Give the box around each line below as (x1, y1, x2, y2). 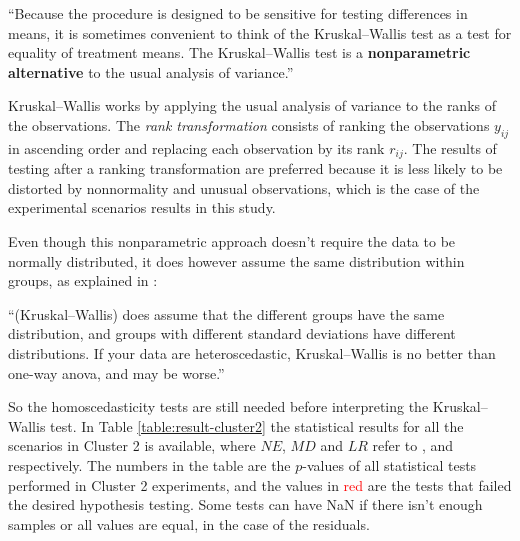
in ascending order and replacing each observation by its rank (8, 137, 385, 158)
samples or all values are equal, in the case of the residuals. (8, 513, 370, 534)
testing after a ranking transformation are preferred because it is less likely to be (8, 158, 503, 179)
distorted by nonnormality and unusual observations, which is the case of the (8, 177, 480, 198)
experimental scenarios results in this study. (8, 197, 276, 218)
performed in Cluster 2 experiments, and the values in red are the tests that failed (8, 474, 512, 495)
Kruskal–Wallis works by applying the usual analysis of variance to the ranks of (8, 95, 497, 116)
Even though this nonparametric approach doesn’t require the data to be (8, 231, 456, 251)
